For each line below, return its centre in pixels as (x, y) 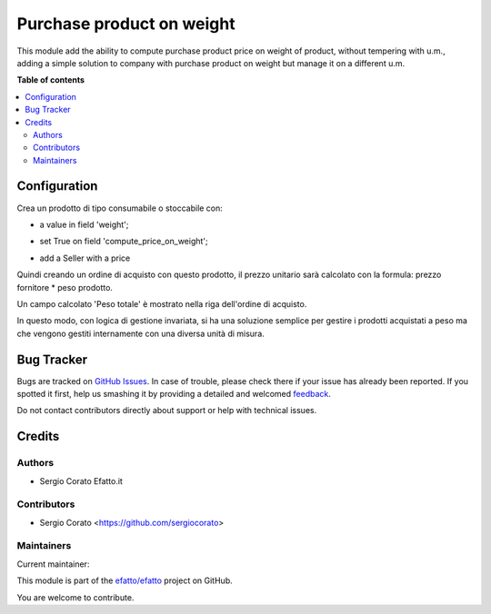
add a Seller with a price (85, 258)
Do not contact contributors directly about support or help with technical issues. (167, 411)
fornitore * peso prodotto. (65, 287)
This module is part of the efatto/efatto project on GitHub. (125, 580)
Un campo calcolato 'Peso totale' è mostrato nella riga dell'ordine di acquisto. (162, 303)
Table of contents (51, 80)
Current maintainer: (53, 564)
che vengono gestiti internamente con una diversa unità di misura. (141, 333)
